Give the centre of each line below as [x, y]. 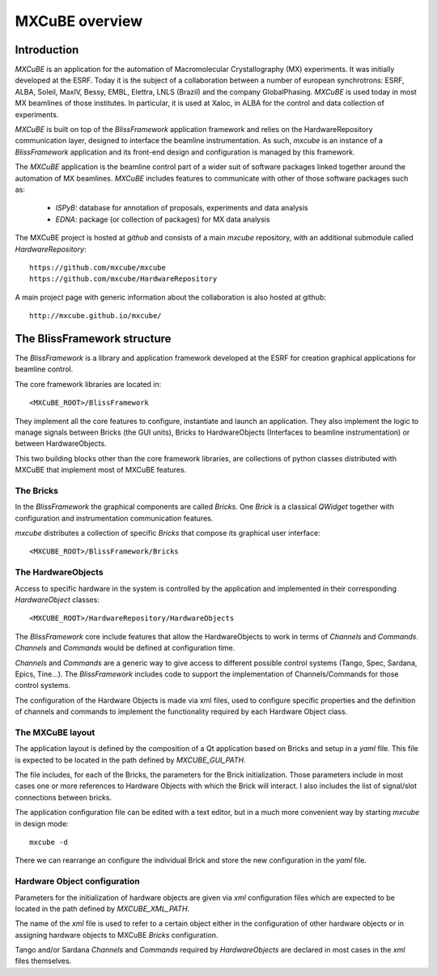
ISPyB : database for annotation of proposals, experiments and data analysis [182, 208]
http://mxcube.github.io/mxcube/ [95, 316]
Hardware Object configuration [78, 881]
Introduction [47, 50]
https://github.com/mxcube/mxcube [98, 267]
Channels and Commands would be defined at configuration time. [125, 648]
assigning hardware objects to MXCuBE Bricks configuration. [117, 935]
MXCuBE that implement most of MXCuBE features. [101, 470]
